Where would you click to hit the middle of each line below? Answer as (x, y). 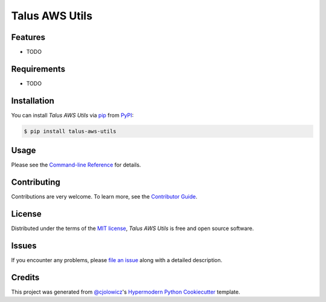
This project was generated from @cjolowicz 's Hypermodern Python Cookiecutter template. (126, 292)
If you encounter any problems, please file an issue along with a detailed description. (117, 260)
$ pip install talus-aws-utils (70, 131)
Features (28, 37)
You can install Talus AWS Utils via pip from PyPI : (72, 115)
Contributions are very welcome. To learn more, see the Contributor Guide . (104, 197)
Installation (33, 101)
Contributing (36, 182)
